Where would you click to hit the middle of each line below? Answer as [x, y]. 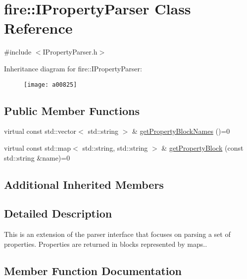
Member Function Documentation [93, 270]
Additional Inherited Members [84, 184]
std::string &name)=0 [37, 157]
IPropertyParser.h [70, 52]
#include [18, 52]
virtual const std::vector [40, 131]
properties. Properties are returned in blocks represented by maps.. [106, 244]
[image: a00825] [50, 84]
